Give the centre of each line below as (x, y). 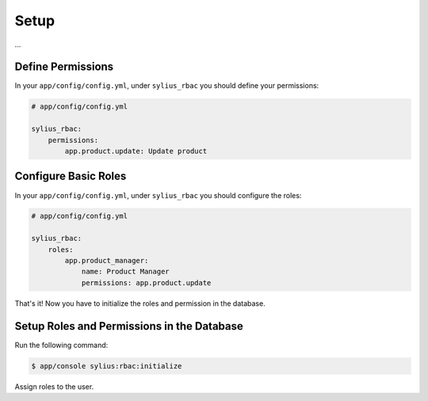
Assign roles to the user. (54, 386)
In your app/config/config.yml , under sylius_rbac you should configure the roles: (158, 195)
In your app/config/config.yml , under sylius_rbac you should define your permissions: (167, 86)
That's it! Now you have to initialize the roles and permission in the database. (140, 303)
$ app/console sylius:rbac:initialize (107, 366)
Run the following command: (61, 345)
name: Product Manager (125, 272)
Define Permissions (64, 67)
